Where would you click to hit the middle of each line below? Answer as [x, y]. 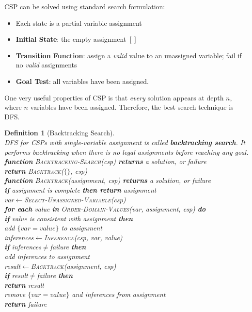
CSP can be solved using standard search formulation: [85, 6]
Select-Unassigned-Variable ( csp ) [75, 199]
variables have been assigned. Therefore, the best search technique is [132, 107]
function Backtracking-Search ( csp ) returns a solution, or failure [105, 161]
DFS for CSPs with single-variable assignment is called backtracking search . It [125, 142]
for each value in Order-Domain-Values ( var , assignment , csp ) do [105, 209]
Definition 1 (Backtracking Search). [60, 133]
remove [15, 294]
